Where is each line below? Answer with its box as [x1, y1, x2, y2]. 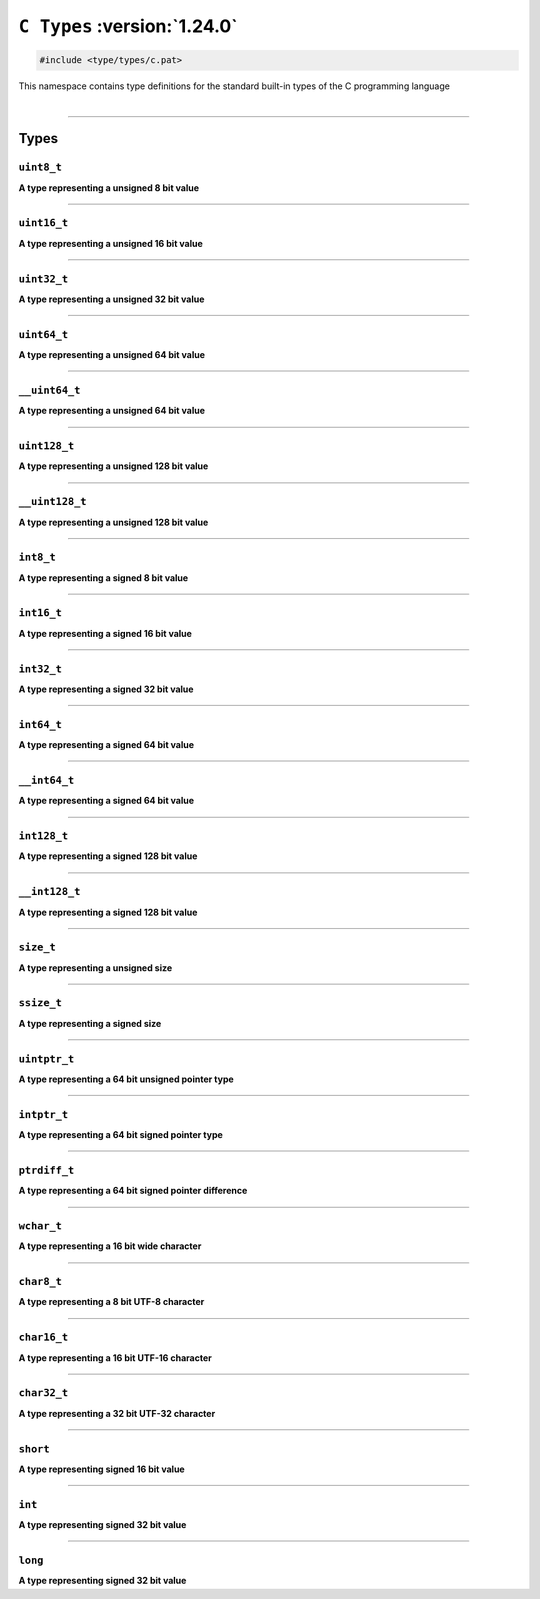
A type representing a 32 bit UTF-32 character [18, 1407, 216, 1419]
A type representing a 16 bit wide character [18, 1240, 202, 1252]
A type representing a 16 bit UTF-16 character [18, 1351, 212, 1364]
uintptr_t [18, 1052, 75, 1065]
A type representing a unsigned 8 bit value [18, 181, 200, 194]
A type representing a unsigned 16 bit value [18, 237, 204, 249]
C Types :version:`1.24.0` [18, 15, 239, 37]
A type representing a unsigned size [18, 961, 173, 974]
